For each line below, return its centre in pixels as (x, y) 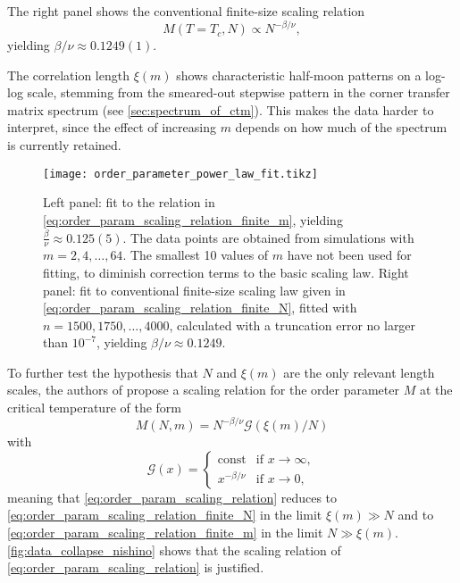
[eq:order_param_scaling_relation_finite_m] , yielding (193, 219)
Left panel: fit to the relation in (129, 202)
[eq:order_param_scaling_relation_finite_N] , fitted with (200, 308)
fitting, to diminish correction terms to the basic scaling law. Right (226, 272)
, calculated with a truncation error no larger (293, 325)
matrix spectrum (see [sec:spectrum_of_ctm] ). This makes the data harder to (221, 109)
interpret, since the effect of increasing (112, 127)
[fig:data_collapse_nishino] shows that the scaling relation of (174, 550)
